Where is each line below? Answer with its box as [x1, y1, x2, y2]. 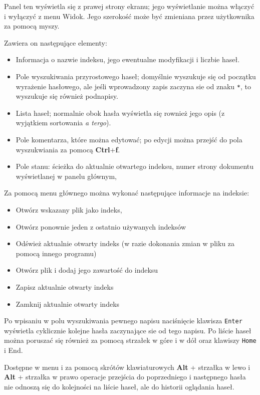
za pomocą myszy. [4, 21, 60, 31]
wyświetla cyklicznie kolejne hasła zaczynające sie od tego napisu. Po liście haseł [4, 325, 251, 335]
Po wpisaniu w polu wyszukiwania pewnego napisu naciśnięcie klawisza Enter [4, 315, 242, 326]
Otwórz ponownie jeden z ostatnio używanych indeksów [16, 221, 186, 232]
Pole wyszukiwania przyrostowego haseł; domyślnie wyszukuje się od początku [16, 71, 256, 81]
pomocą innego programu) [16, 248, 97, 258]
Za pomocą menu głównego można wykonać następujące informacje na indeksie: [4, 187, 249, 198]
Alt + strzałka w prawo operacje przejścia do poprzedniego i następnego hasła [4, 371, 246, 382]
